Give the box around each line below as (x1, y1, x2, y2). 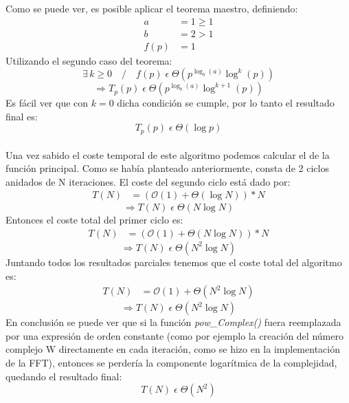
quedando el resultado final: (5, 369, 122, 383)
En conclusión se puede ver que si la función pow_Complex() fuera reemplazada (5, 315, 341, 329)
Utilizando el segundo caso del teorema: (5, 53, 172, 67)
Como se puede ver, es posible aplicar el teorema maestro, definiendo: (5, 1, 298, 15)
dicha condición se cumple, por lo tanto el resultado (117, 96, 335, 110)
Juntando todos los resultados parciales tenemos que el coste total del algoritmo (5, 254, 342, 269)
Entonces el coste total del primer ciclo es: (5, 213, 183, 227)
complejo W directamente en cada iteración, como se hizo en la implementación (5, 342, 340, 356)
